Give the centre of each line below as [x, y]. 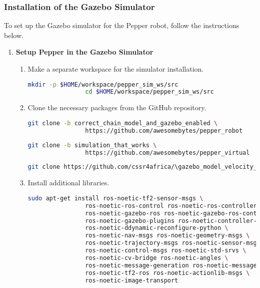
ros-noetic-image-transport [132, 280]
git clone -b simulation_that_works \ [92, 145]
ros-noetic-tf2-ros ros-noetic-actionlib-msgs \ [167, 273]
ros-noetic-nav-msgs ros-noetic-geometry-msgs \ [167, 236]
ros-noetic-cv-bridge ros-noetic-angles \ [157, 258]
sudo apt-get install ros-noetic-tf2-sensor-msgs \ [115, 198]
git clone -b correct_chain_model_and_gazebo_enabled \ [123, 123]
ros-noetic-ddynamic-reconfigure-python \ [157, 228]
